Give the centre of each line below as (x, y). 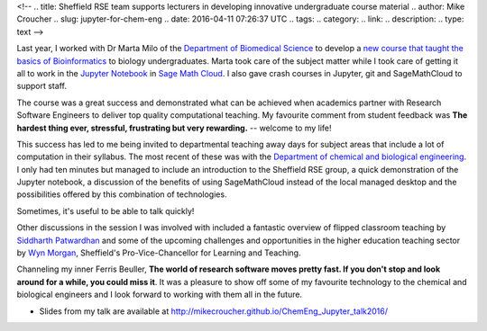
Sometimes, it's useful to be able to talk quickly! (106, 210)
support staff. (42, 86)
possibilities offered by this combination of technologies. (122, 194)
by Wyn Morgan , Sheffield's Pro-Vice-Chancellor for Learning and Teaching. (159, 253)
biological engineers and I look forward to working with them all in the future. (159, 295)
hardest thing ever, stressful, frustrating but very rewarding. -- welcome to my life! (175, 128)
